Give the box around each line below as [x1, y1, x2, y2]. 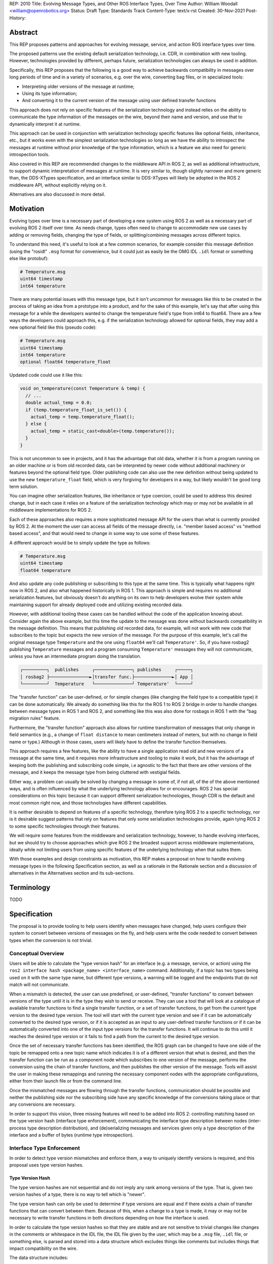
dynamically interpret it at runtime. [9, 121, 81, 127]
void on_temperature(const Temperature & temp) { [20, 386, 146, 391]
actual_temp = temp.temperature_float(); [30, 414, 135, 420]
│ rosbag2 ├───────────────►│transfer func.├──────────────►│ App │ [20, 674, 194, 680]
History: [9, 15, 26, 21]
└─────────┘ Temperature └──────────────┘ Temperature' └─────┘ [20, 681, 194, 687]
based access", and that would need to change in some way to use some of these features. [9, 530, 200, 536]
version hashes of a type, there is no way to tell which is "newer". [9, 1191, 146, 1198]
